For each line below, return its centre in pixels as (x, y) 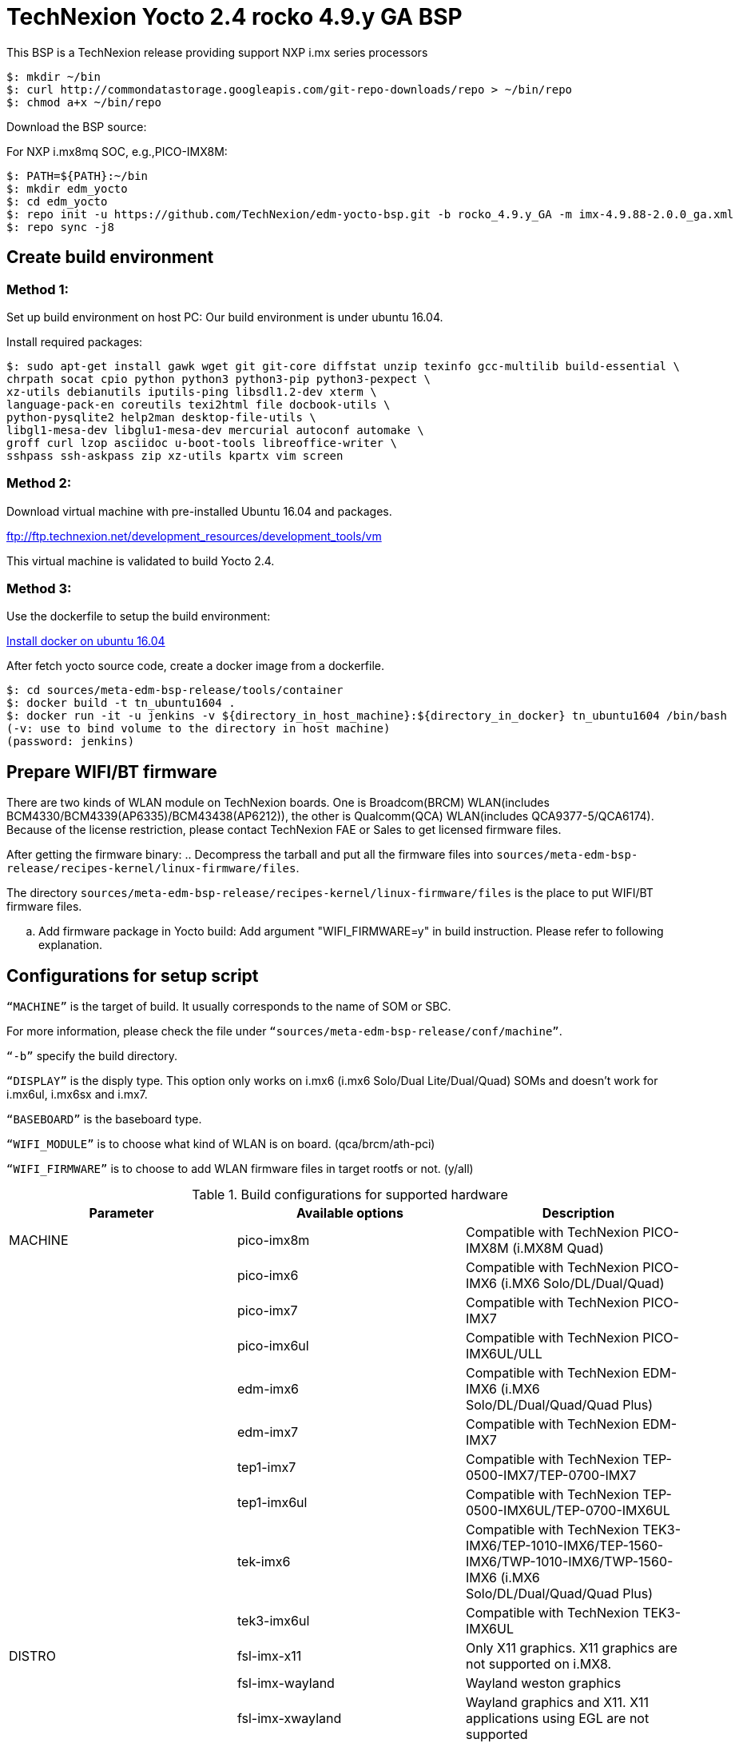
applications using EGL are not (557, 1719)
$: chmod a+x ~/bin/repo (84, 102)
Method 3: (39, 589)
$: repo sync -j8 (60, 227)
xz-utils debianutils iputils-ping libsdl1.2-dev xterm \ (192, 391)
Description (578, 1213)
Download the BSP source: (77, 126)
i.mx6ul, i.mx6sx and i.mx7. (77, 1095)
